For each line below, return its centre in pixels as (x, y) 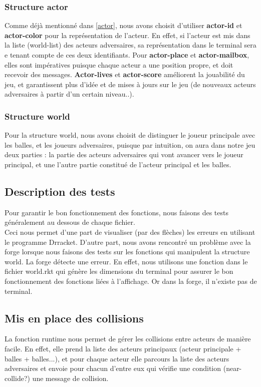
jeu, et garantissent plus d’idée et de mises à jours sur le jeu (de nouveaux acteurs (130, 84)
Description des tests (60, 191)
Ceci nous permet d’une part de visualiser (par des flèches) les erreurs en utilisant (130, 232)
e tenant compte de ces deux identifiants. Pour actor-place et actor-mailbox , (127, 55)
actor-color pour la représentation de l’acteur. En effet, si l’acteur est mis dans (127, 35)
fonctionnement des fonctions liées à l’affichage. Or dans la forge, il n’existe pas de (131, 281)
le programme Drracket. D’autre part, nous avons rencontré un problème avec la (128, 242)
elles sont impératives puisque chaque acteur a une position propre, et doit (119, 64)
